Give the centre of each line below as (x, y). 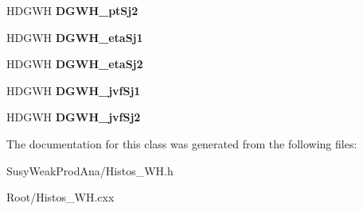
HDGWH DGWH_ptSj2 (72, 10)
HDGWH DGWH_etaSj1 (75, 37)
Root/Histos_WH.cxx (60, 197)
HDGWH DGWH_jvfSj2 (74, 117)
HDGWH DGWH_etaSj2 (75, 64)
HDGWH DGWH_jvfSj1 (74, 90)
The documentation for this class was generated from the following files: (182, 143)
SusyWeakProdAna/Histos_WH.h (90, 170)
